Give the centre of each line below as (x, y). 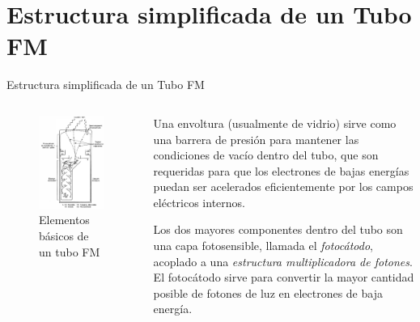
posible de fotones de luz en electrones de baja (268, 292)
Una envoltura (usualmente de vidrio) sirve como (275, 123)
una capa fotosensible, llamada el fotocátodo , (263, 246)
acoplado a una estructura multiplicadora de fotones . (283, 261)
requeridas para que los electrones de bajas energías (281, 170)
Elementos (64, 220)
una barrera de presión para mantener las (256, 139)
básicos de (64, 236)
